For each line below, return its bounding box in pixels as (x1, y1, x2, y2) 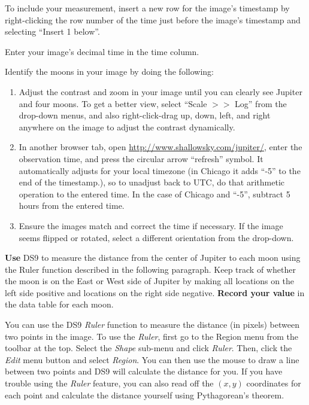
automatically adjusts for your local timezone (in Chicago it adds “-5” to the (19, 164, 301, 176)
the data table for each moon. (5, 298, 114, 310)
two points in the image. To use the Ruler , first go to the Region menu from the (5, 330, 298, 342)
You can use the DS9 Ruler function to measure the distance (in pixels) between (5, 318, 299, 331)
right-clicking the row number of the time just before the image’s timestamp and (5, 13, 301, 26)
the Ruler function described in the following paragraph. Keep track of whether (5, 263, 296, 275)
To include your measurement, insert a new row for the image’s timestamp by (5, 2, 290, 14)
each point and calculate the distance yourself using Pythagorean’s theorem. (5, 388, 284, 401)
